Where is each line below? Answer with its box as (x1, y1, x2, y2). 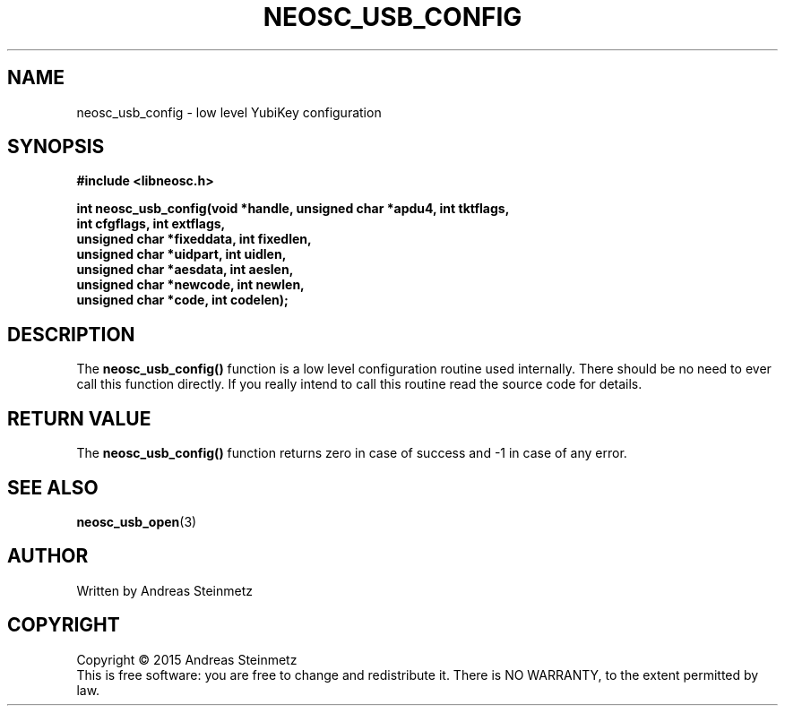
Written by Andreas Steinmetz (76, 582, 254, 598)
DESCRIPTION (7, 322, 135, 346)
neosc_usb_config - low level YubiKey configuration (76, 104, 382, 120)
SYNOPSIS (7, 135, 105, 159)
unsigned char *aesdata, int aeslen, (76, 262, 294, 278)
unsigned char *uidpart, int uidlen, (76, 246, 287, 262)
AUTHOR (7, 545, 89, 568)
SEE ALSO (7, 476, 99, 499)
